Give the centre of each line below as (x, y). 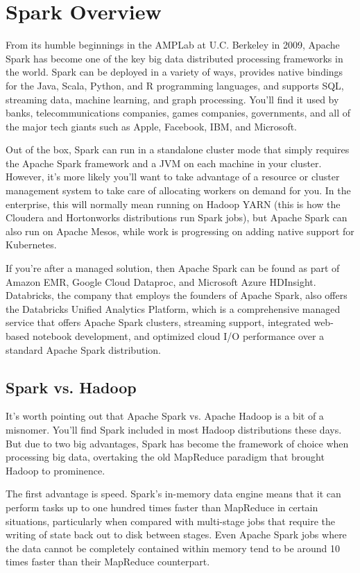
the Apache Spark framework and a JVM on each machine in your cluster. (164, 163)
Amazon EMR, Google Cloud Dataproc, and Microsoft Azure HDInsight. (161, 281)
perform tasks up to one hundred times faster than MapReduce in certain (162, 507)
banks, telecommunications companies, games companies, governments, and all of (178, 113)
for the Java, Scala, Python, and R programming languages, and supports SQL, (175, 85)
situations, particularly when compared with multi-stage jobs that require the (170, 521)
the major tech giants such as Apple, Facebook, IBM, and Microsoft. (151, 126)
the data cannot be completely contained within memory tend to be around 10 (173, 548)
